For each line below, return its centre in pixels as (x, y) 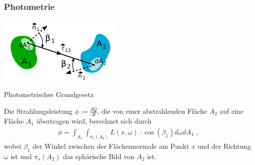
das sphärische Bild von (99, 156)
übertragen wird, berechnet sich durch (94, 121)
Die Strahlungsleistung (38, 111)
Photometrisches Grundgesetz (49, 94)
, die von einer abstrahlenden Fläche (152, 111)
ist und (21, 156)
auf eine (232, 111)
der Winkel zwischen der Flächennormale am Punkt (111, 146)
